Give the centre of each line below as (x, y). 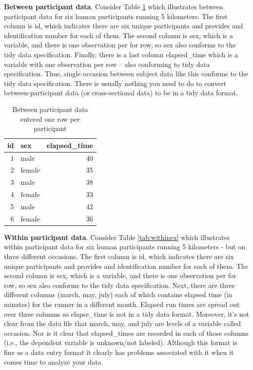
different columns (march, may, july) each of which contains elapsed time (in (118, 294)
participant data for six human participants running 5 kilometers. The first (116, 16)
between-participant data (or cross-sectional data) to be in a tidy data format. (121, 93)
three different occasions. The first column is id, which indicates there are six (119, 256)
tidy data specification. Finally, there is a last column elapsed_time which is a (121, 54)
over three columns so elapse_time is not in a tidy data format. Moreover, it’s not (126, 314)
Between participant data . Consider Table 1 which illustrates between (114, 6)
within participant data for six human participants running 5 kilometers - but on (125, 247)
